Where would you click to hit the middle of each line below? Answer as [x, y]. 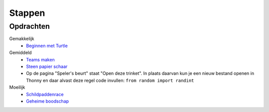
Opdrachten [29, 26]
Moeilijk [17, 87]
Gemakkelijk [22, 39]
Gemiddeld [20, 53]
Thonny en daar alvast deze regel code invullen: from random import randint [110, 80]
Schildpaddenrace [45, 94]
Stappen [27, 13]
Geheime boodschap [48, 101]
